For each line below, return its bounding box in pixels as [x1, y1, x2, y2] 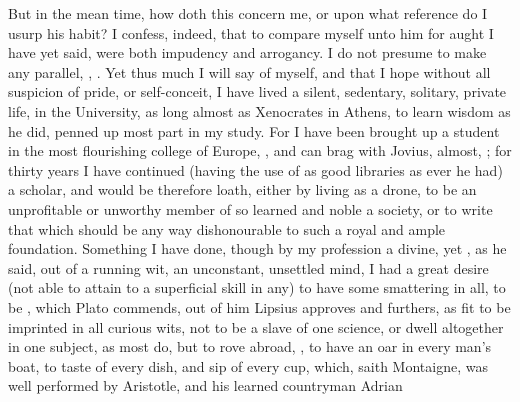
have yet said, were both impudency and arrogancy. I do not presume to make [8, 42, 487, 63]
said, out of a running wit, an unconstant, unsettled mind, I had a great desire [8, 257, 489, 278]
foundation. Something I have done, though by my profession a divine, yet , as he [8, 238, 507, 259]
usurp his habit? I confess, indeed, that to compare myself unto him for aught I [8, 22, 494, 43]
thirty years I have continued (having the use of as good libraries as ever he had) [8, 159, 503, 180]
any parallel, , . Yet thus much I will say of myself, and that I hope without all [8, 61, 491, 82]
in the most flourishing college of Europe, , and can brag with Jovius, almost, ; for [8, 140, 512, 161]
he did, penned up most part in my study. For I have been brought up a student [8, 120, 500, 141]
